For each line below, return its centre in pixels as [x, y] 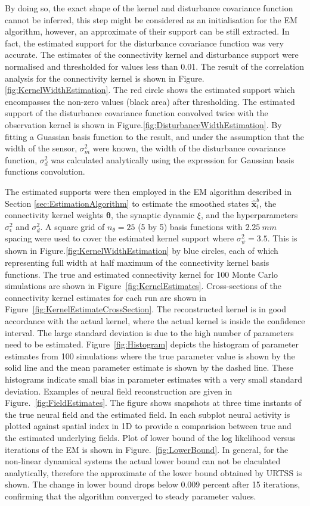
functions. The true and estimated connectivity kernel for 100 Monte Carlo [142, 274]
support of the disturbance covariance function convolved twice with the [137, 113]
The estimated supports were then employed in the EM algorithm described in [148, 191]
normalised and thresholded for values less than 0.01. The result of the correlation [154, 66]
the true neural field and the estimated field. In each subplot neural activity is [148, 414]
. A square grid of [72, 226]
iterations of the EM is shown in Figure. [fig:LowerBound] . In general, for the [147, 449]
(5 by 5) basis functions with [190, 226]
